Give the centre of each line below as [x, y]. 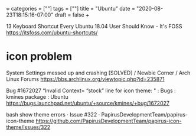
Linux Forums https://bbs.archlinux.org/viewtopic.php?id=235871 [86, 79]
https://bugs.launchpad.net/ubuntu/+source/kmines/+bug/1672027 [88, 103]
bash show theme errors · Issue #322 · [53, 114]
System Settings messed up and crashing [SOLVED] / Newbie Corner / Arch [98, 73]
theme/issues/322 [28, 127]
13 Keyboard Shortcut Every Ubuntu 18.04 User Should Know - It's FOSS [94, 26]
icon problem [39, 56]
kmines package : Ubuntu [37, 96]
